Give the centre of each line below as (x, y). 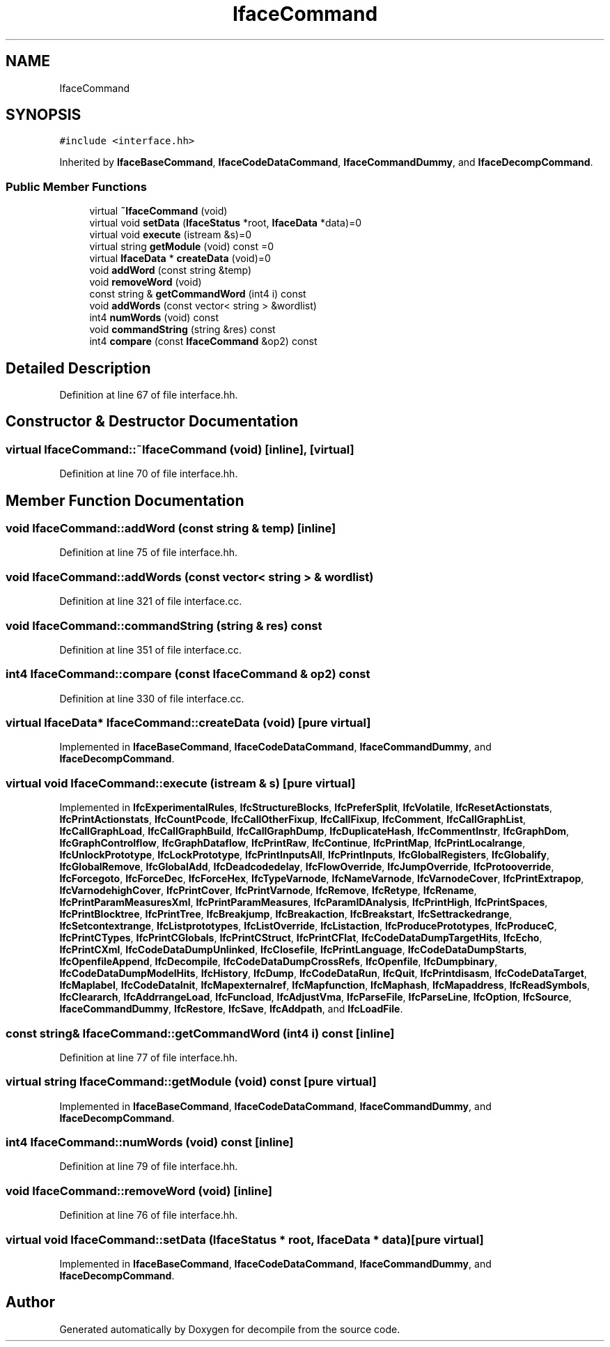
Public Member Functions (76, 186)
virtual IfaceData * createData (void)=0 (180, 259)
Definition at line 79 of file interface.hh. (149, 1167)
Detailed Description (78, 368)
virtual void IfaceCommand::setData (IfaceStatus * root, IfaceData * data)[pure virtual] (245, 1239)
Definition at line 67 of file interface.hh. (149, 395)
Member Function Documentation (125, 500)
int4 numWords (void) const (154, 318)
